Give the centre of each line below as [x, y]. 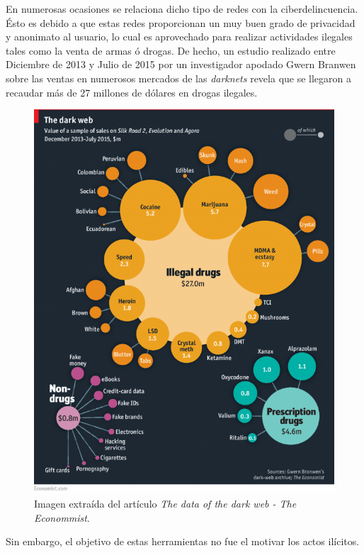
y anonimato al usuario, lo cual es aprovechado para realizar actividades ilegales [179, 37]
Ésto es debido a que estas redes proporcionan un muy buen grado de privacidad [181, 22]
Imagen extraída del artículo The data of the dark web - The [165, 503]
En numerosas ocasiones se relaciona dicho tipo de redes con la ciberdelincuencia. [182, 9]
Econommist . [62, 517]
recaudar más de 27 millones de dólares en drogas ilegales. [132, 92]
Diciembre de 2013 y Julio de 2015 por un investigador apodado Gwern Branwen [181, 64]
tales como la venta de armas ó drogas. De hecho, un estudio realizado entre [171, 50]
